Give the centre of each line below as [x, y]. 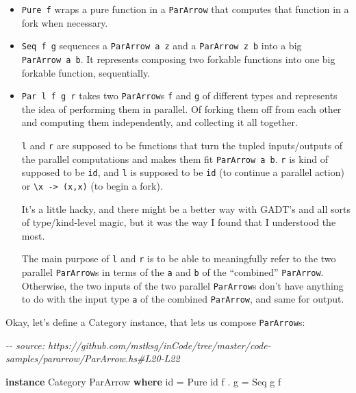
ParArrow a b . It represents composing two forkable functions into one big [178, 59]
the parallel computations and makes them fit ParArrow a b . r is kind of [175, 159]
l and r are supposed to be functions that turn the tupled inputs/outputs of [182, 145]
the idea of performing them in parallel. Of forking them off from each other [181, 109]
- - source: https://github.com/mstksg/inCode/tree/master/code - [138, 345]
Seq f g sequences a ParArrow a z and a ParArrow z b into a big [162, 46]
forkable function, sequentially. [86, 72]
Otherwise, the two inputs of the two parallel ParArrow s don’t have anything [182, 285]
